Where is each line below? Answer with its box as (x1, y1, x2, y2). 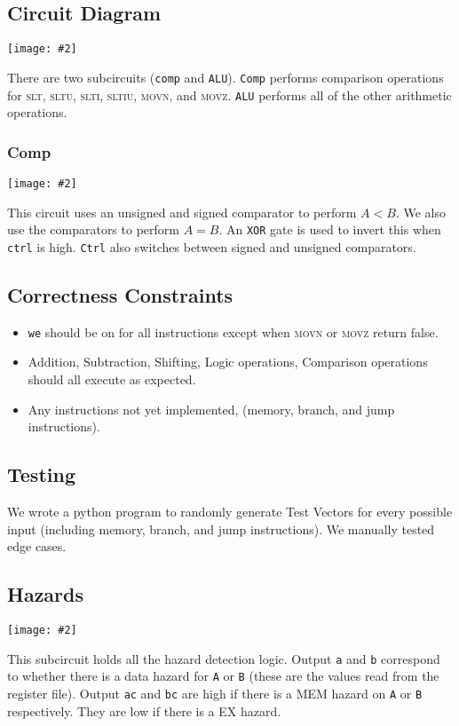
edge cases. (7, 537, 67, 556)
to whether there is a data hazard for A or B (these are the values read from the (7, 667, 439, 685)
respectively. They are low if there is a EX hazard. (7, 701, 281, 720)
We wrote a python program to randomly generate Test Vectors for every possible (7, 501, 453, 520)
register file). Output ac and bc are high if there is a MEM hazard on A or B (7, 683, 423, 702)
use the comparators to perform (7, 220, 179, 239)
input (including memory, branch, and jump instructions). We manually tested (7, 519, 435, 538)
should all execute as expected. (28, 370, 196, 388)
